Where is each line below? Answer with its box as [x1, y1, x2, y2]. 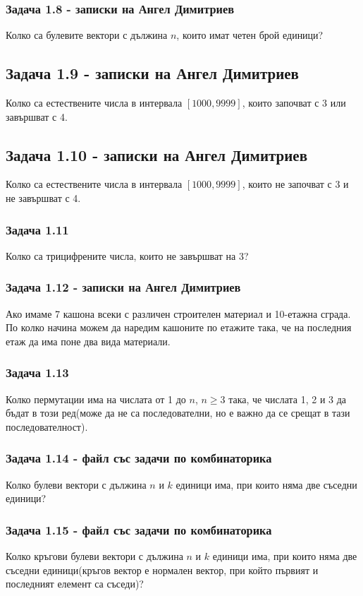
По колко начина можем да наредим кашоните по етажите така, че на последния [6, 320, 352, 335]
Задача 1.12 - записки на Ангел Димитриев [6, 278, 241, 296]
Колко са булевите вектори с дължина [6, 28, 168, 42]
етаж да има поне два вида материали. [6, 333, 171, 348]
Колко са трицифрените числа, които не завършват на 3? [6, 248, 249, 263]
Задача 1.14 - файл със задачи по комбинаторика [6, 449, 272, 467]
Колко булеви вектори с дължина [6, 477, 147, 491]
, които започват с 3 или [242, 95, 346, 110]
